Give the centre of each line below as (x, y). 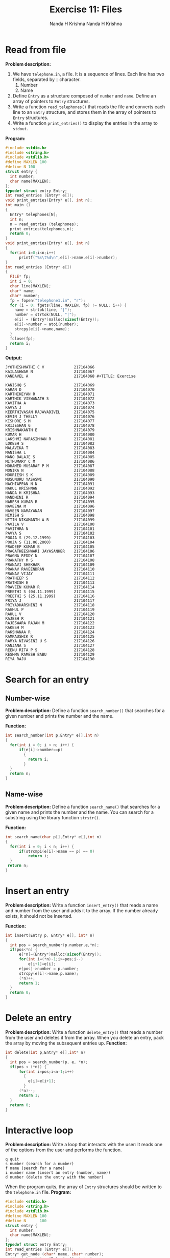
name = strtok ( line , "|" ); (43, 310)
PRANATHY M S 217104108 (50, 560)
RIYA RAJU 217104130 (50, 659)
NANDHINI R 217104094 (50, 498)
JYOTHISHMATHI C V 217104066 (50, 367)
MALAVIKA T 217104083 (50, 448)
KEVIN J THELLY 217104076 (50, 417)
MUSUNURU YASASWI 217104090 (50, 480)
